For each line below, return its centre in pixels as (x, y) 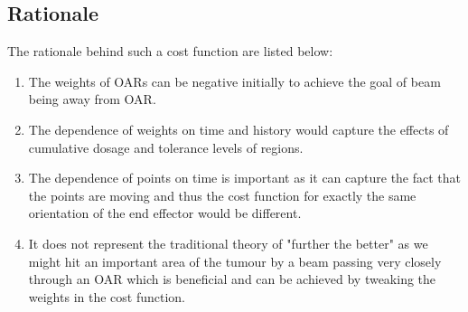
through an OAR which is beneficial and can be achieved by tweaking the (232, 279)
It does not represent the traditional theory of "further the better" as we (228, 243)
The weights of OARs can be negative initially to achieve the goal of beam (234, 81)
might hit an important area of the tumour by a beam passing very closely (235, 261)
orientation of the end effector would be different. (165, 213)
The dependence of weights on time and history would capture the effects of (239, 129)
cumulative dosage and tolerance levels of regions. (166, 147)
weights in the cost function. (107, 296)
